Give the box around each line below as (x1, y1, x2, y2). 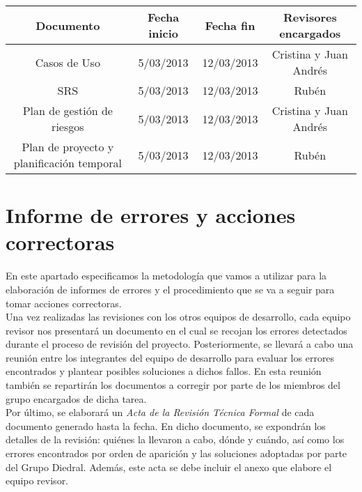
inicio (148, 25, 179, 41)
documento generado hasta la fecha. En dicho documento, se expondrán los (6, 418, 326, 433)
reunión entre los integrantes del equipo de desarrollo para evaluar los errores (6, 350, 335, 364)
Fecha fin (205, 17, 255, 33)
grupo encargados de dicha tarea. (6, 391, 147, 406)
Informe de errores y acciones (6, 201, 296, 229)
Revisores (283, 9, 337, 25)
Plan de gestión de (22, 102, 113, 118)
